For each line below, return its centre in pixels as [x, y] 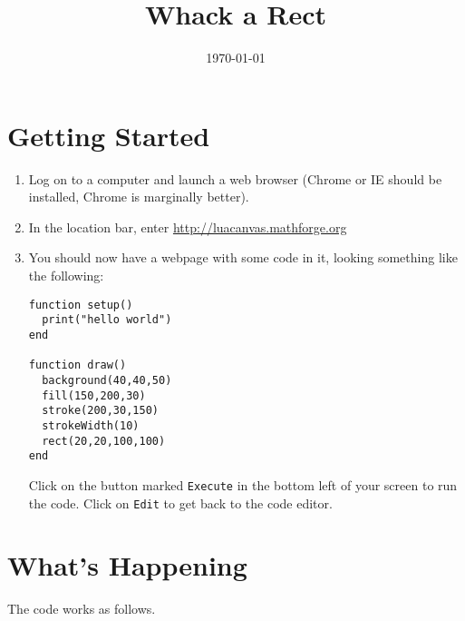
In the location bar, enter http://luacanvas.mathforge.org [188, 227]
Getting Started [109, 135]
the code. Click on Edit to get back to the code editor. [180, 503]
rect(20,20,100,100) [104, 441]
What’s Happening [127, 565]
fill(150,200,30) [94, 395]
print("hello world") [107, 320]
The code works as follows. [82, 609]
